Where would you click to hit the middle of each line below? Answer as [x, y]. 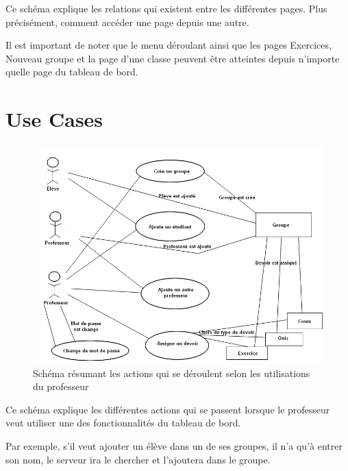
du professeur [61, 386]
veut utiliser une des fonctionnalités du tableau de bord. [123, 423]
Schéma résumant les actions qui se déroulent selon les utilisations [172, 373]
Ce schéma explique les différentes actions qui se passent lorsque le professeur [168, 409]
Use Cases [54, 119]
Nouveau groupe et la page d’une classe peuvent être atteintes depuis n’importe [173, 58]
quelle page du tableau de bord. [72, 72]
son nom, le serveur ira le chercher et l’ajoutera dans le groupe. [138, 459]
